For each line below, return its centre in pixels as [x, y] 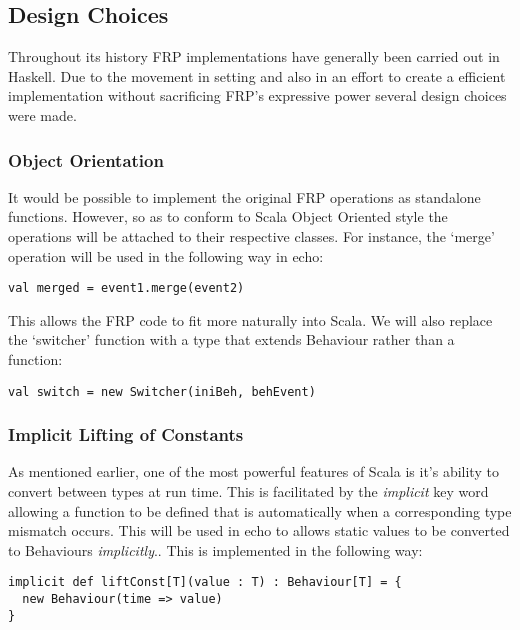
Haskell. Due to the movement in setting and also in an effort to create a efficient [257, 75]
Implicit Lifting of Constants [126, 434]
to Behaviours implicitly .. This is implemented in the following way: [215, 549]
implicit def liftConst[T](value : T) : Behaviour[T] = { [205, 582]
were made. [42, 114]
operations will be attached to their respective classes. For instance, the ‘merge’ [251, 235]
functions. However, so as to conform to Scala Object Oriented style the [228, 216]
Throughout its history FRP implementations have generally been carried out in [254, 56]
